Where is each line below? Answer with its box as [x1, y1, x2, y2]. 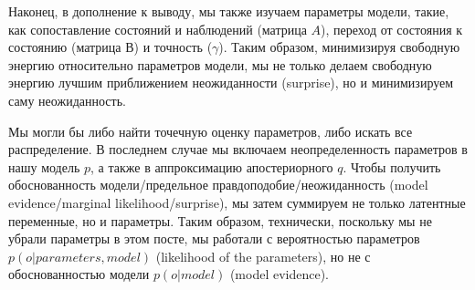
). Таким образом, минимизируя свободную [218, 37, 460, 57]
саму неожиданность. [8, 90, 126, 109]
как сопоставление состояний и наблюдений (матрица [8, 19, 307, 38]
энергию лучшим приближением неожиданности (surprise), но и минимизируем [8, 73, 454, 92]
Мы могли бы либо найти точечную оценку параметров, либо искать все [8, 121, 413, 140]
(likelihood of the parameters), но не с [155, 246, 371, 265]
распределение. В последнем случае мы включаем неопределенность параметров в [8, 140, 468, 159]
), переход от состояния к [321, 19, 463, 38]
